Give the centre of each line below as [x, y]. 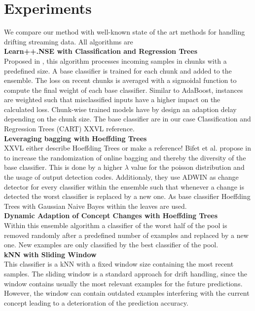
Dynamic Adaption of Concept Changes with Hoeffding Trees [111, 215]
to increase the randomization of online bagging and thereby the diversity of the [125, 157]
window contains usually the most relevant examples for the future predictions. [123, 283]
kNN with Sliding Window [50, 254]
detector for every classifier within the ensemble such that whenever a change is [124, 186]
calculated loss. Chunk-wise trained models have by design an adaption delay [120, 109]
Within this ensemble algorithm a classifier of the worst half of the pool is [116, 225]
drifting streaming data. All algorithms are [69, 41]
